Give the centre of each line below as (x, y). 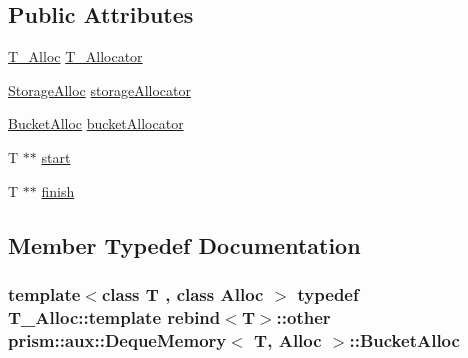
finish (58, 190)
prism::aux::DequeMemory (117, 339)
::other (303, 316)
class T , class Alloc (182, 293)
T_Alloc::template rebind (114, 316)
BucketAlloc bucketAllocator (96, 123)
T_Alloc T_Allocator (75, 56)
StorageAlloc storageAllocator (99, 89)
